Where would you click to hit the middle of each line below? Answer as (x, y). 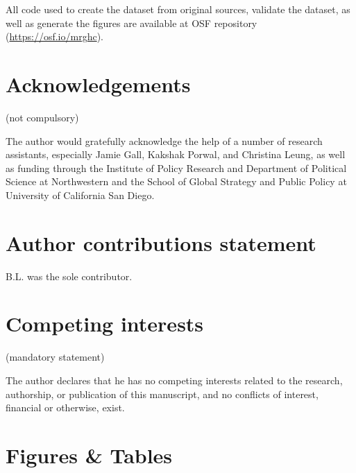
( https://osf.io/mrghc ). (55, 36)
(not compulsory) (42, 117)
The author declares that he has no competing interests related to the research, (174, 380)
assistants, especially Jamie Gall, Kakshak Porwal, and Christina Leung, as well (176, 154)
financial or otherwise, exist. (65, 407)
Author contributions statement (161, 242)
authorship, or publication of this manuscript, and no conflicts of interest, (162, 394)
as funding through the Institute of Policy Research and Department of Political (176, 167)
